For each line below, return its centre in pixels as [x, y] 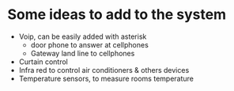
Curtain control [43, 62]
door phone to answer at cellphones [90, 44]
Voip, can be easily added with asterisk [83, 36]
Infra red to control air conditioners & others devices [104, 70]
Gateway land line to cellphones [83, 53]
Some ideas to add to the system [117, 15]
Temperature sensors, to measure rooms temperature [106, 78]
